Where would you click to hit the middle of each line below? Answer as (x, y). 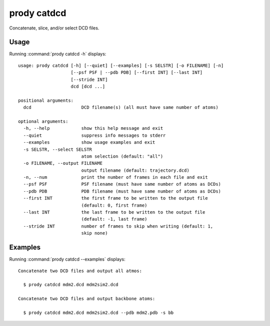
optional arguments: (43, 121)
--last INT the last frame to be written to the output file (114, 212)
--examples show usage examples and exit (89, 143)
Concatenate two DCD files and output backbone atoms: (87, 299)
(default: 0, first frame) (114, 205)
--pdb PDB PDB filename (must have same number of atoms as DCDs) (122, 191)
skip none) (94, 233)
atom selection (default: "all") (122, 156)
